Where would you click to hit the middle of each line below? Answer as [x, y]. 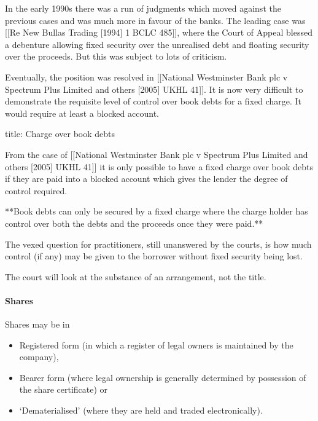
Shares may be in [37, 324]
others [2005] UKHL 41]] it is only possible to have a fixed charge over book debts [159, 166]
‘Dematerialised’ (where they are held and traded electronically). [141, 410]
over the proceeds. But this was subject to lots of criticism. [116, 56]
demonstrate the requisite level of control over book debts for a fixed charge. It [153, 101]
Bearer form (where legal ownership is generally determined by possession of [163, 377]
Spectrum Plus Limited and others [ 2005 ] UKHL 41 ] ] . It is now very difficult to [154, 89]
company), [39, 357]
